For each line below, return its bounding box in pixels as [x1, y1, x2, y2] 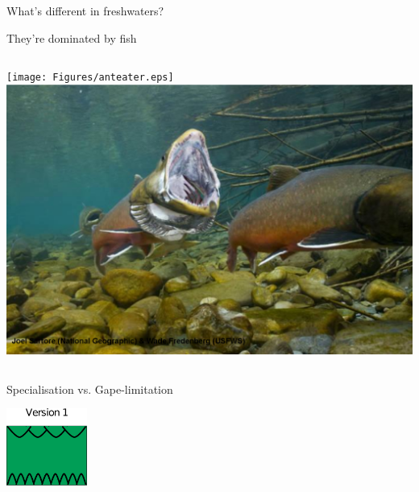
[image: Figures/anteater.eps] [6, 72, 174, 84]
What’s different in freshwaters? [6, 2, 164, 19]
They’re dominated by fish [6, 29, 137, 46]
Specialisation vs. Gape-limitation [6, 380, 173, 397]
